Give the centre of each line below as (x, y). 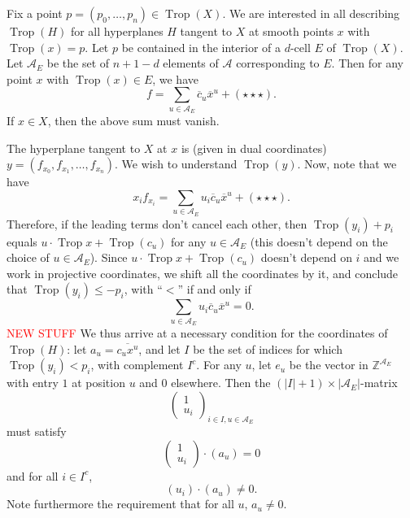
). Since (109, 257)
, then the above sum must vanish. (133, 121)
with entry (33, 383)
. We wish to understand (176, 164)
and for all (33, 475)
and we (382, 257)
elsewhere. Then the (221, 383)
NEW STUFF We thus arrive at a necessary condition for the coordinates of (197, 333)
